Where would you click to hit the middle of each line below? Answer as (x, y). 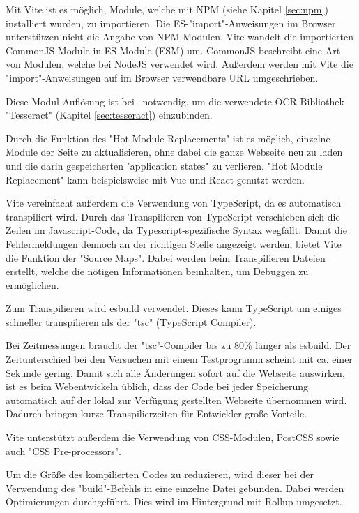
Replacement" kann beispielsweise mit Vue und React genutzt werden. (155, 179)
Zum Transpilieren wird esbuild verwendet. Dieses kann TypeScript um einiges (174, 308)
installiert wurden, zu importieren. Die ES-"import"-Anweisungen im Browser (171, 23)
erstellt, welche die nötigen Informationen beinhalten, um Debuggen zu (157, 271)
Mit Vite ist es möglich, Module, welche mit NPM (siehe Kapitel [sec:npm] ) (167, 9)
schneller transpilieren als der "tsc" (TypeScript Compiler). (131, 321)
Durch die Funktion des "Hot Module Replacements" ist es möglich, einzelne (168, 138)
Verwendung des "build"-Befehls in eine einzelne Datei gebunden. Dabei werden (175, 488)
